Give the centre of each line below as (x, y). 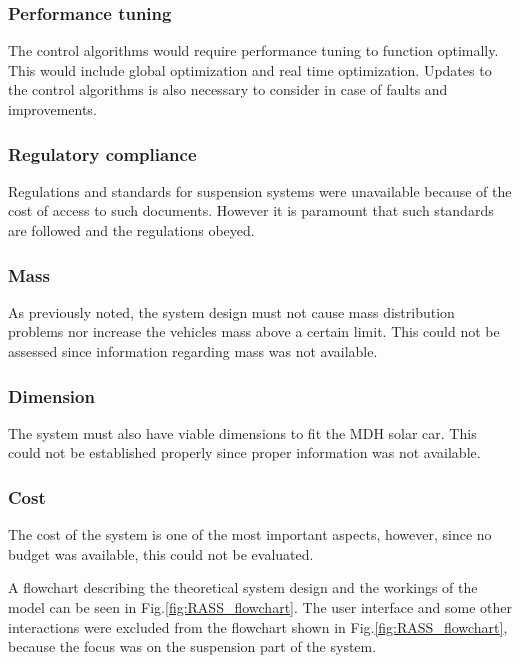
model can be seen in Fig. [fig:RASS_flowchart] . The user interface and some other (260, 607)
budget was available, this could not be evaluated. (161, 553)
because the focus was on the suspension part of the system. (192, 646)
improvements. (52, 109)
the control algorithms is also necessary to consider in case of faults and (228, 89)
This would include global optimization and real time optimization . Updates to (250, 69)
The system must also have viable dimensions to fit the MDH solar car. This (242, 432)
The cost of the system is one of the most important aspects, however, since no (250, 534)
